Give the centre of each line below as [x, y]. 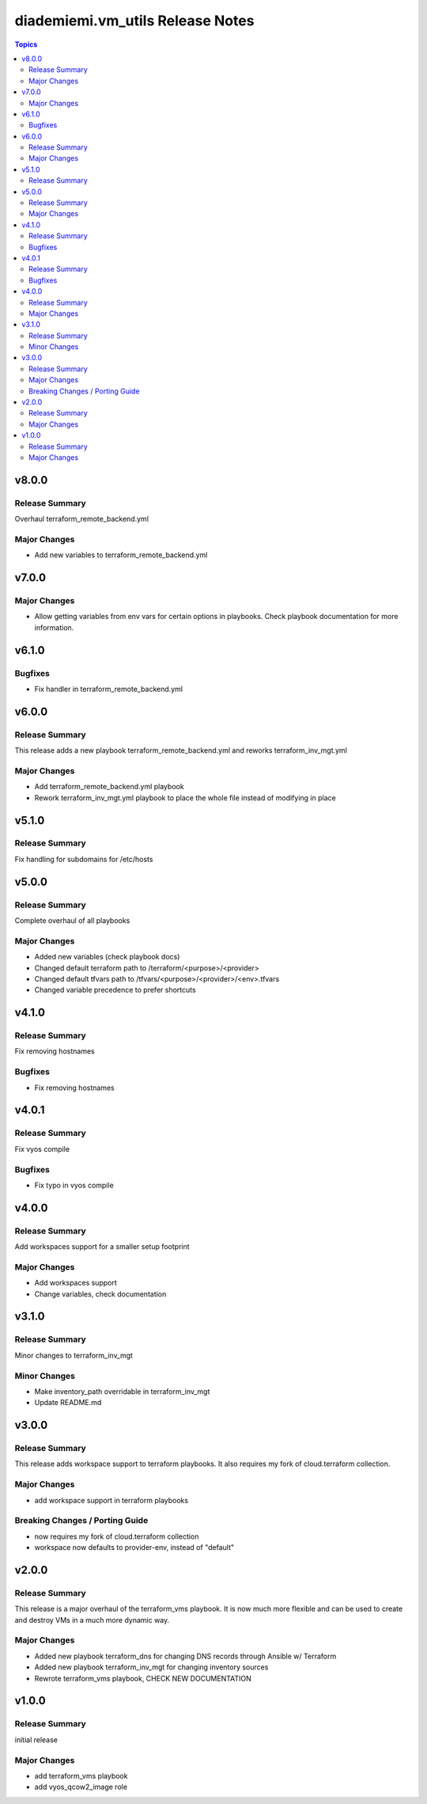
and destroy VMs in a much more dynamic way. [92, 1620]
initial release [36, 1739]
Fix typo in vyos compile [74, 1185]
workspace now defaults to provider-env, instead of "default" [134, 1548]
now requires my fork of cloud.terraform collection [117, 1536]
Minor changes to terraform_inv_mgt [74, 1355]
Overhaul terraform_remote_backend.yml [82, 519]
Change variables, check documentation [100, 1293]
